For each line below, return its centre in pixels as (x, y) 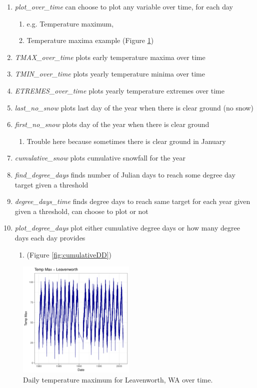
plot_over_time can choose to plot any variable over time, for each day (124, 6)
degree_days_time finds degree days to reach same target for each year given (132, 201)
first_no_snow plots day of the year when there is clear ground (112, 124)
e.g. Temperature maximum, (70, 23)
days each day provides (50, 237)
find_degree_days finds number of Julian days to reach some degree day (125, 174)
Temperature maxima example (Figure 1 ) (90, 40)
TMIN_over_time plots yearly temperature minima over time (110, 74)
